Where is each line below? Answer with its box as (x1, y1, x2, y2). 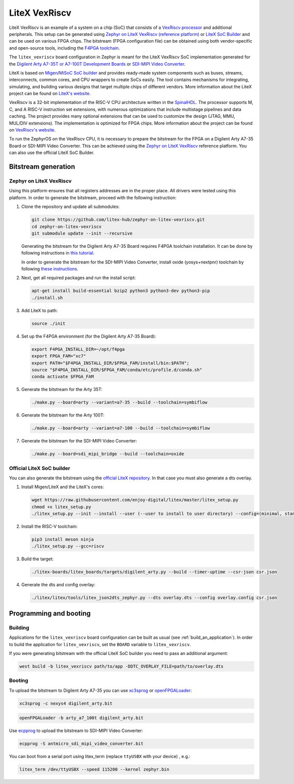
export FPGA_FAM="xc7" (31, 353, 86, 359)
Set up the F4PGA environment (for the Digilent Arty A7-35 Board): (21, 333, 156, 339)
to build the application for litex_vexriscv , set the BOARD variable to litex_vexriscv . (9, 641, 191, 647)
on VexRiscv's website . (9, 127, 56, 133)
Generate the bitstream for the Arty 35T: (21, 387, 103, 392)
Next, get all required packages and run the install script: (21, 275, 136, 281)
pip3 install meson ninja (31, 537, 94, 542)
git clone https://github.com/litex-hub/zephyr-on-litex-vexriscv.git (31, 217, 205, 223)
